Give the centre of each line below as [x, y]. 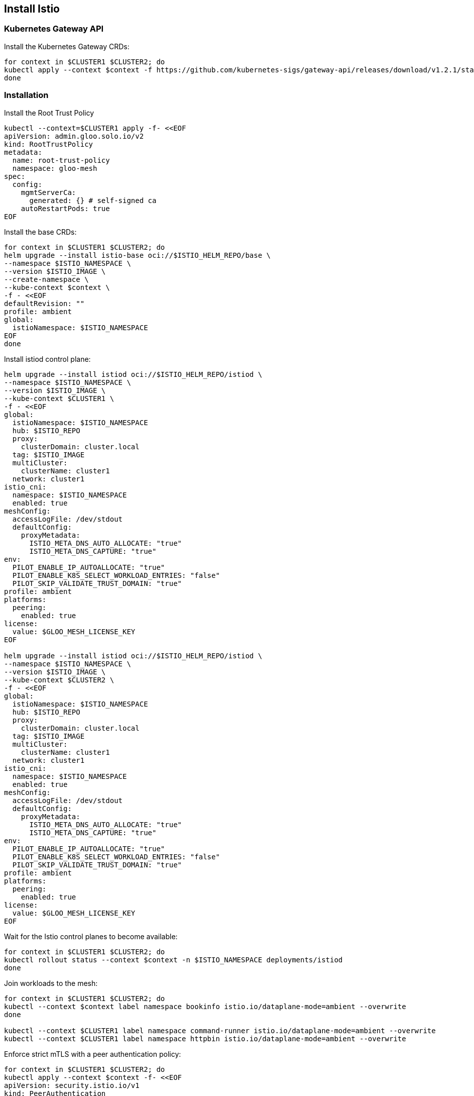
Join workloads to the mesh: [51, 983]
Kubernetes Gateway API [54, 29]
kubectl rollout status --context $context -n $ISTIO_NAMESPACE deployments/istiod [173, 960]
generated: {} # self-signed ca [93, 200]
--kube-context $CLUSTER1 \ [59, 398]
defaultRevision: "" [44, 303]
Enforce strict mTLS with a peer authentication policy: [93, 1054]
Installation [26, 95]
